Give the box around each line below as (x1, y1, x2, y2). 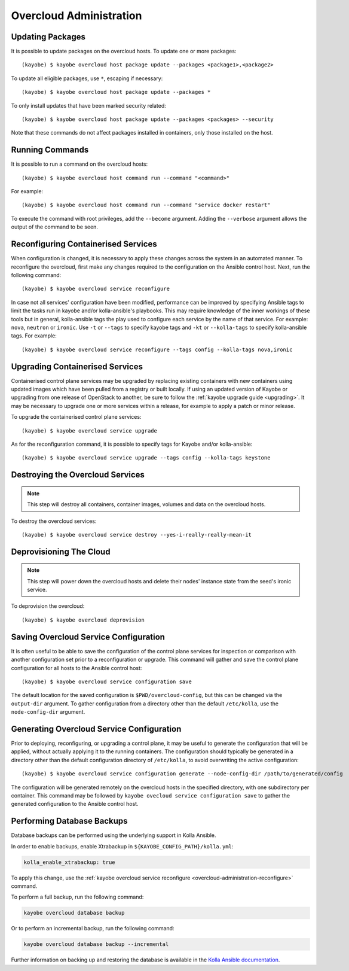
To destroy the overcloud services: (11, 518, 97, 525)
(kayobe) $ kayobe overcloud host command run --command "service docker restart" (22, 202, 271, 209)
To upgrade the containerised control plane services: (11, 413, 142, 421)
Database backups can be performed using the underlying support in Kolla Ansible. (11, 832, 216, 839)
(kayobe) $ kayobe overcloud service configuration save (22, 678, 192, 685)
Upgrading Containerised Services (11, 361, 143, 372)
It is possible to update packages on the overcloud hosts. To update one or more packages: (11, 48, 237, 55)
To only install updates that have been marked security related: (11, 102, 167, 109)
